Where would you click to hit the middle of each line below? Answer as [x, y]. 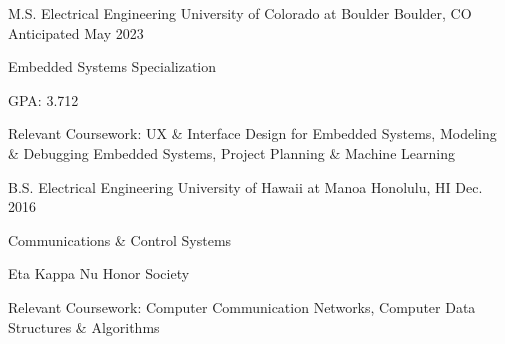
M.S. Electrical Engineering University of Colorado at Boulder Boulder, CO [240, 13]
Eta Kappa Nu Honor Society [99, 273]
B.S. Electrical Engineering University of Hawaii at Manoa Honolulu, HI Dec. [245, 186]
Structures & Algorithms [84, 326]
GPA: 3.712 [43, 99]
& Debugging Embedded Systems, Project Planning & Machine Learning [231, 152]
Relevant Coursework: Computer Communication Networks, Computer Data [242, 306]
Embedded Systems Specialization [112, 66]
